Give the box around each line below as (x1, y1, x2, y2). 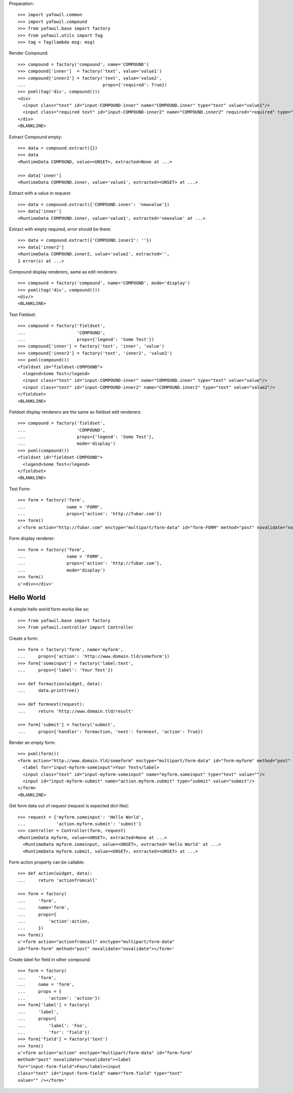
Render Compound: (9, 50, 49, 56)
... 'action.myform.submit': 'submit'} (18, 821, 142, 826)
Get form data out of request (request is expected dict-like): (9, 803, 129, 809)
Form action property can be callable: (9, 859, 85, 865)
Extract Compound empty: (9, 134, 63, 140)
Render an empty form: (9, 740, 56, 746)
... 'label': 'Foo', (18, 1023, 87, 1028)
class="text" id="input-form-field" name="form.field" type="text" (18, 1071, 183, 1076)
